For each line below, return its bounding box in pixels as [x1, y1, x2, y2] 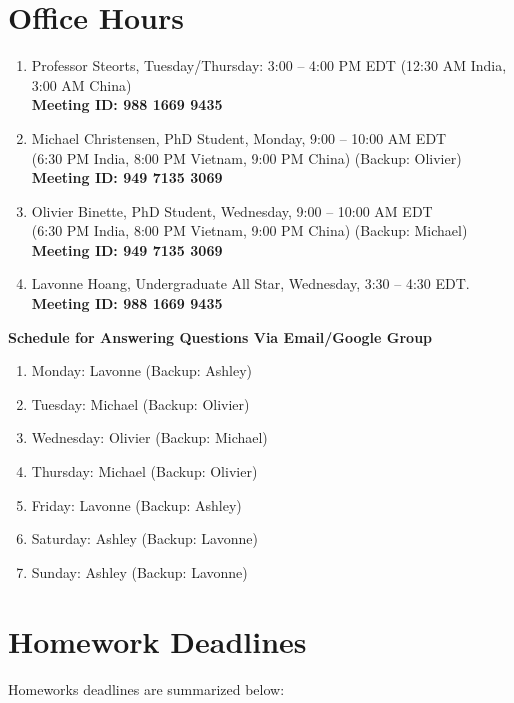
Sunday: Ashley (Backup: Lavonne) [31, 561, 248, 582]
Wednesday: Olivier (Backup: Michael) [31, 427, 268, 448]
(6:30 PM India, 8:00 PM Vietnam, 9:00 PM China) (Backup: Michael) [31, 220, 468, 241]
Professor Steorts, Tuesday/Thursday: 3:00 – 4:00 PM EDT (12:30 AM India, [31, 55, 507, 76]
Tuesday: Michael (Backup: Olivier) [31, 393, 250, 414]
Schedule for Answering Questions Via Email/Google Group [8, 326, 433, 347]
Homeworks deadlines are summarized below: [8, 678, 285, 699]
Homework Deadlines [8, 620, 307, 661]
